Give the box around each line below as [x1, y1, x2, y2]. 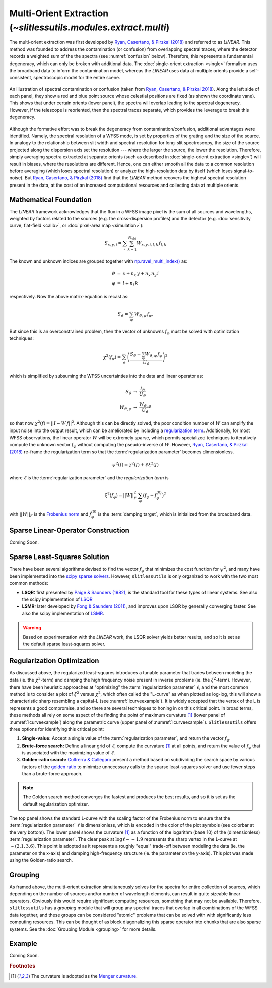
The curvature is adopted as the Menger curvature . [31, 973, 138, 979]
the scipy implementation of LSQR [22, 596, 93, 602]
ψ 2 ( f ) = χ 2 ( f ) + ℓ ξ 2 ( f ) [112, 461, 159, 468]
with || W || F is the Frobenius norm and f [9, 511, 92, 518]
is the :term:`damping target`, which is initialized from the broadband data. [98, 511, 252, 517]
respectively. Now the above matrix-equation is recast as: [9, 294, 129, 300]
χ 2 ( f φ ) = [103, 353, 121, 361]
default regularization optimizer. [23, 801, 89, 807]
